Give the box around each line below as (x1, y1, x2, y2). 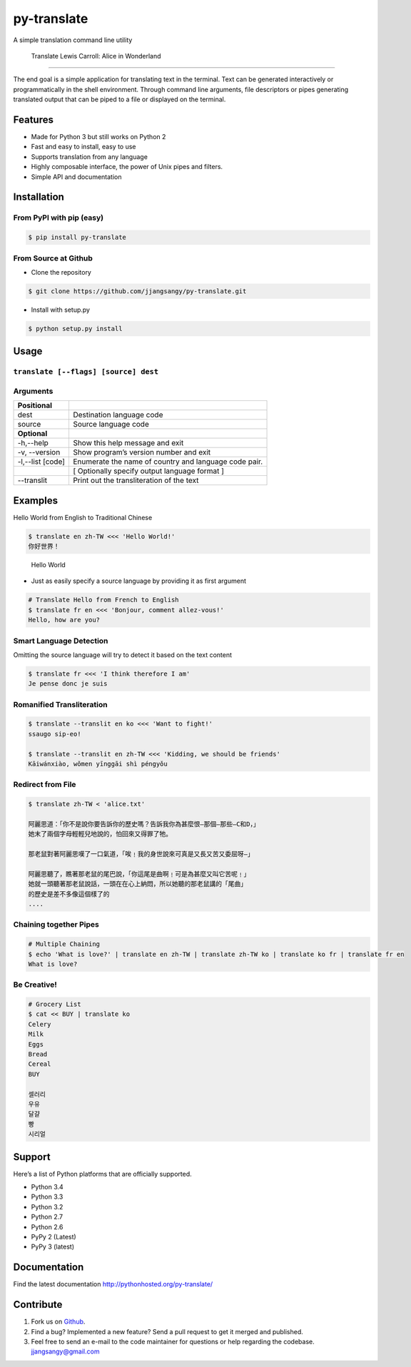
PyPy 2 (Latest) (31, 1233, 76, 1241)
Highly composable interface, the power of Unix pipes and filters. (31, 163, 223, 171)
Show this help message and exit (72, 438, 184, 448)
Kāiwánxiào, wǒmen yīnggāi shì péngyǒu (28, 760, 168, 768)
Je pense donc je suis (28, 680, 108, 688)
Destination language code (72, 410, 163, 420)
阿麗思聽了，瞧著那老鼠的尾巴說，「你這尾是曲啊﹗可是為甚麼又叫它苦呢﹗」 (28, 870, 250, 878)
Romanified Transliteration (13, 699, 108, 709)
